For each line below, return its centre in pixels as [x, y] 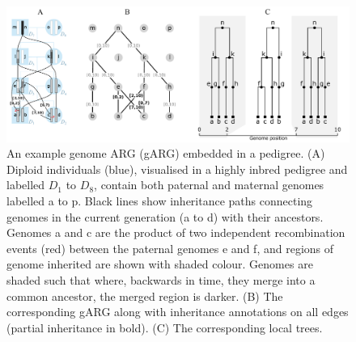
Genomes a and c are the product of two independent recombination [176, 232]
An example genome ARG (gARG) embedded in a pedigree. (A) [166, 153]
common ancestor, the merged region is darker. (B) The [145, 296]
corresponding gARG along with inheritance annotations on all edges [178, 312]
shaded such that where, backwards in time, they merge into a [161, 280]
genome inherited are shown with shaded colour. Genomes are [160, 264]
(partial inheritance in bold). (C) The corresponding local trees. [165, 327]
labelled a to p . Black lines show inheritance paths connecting [160, 201]
